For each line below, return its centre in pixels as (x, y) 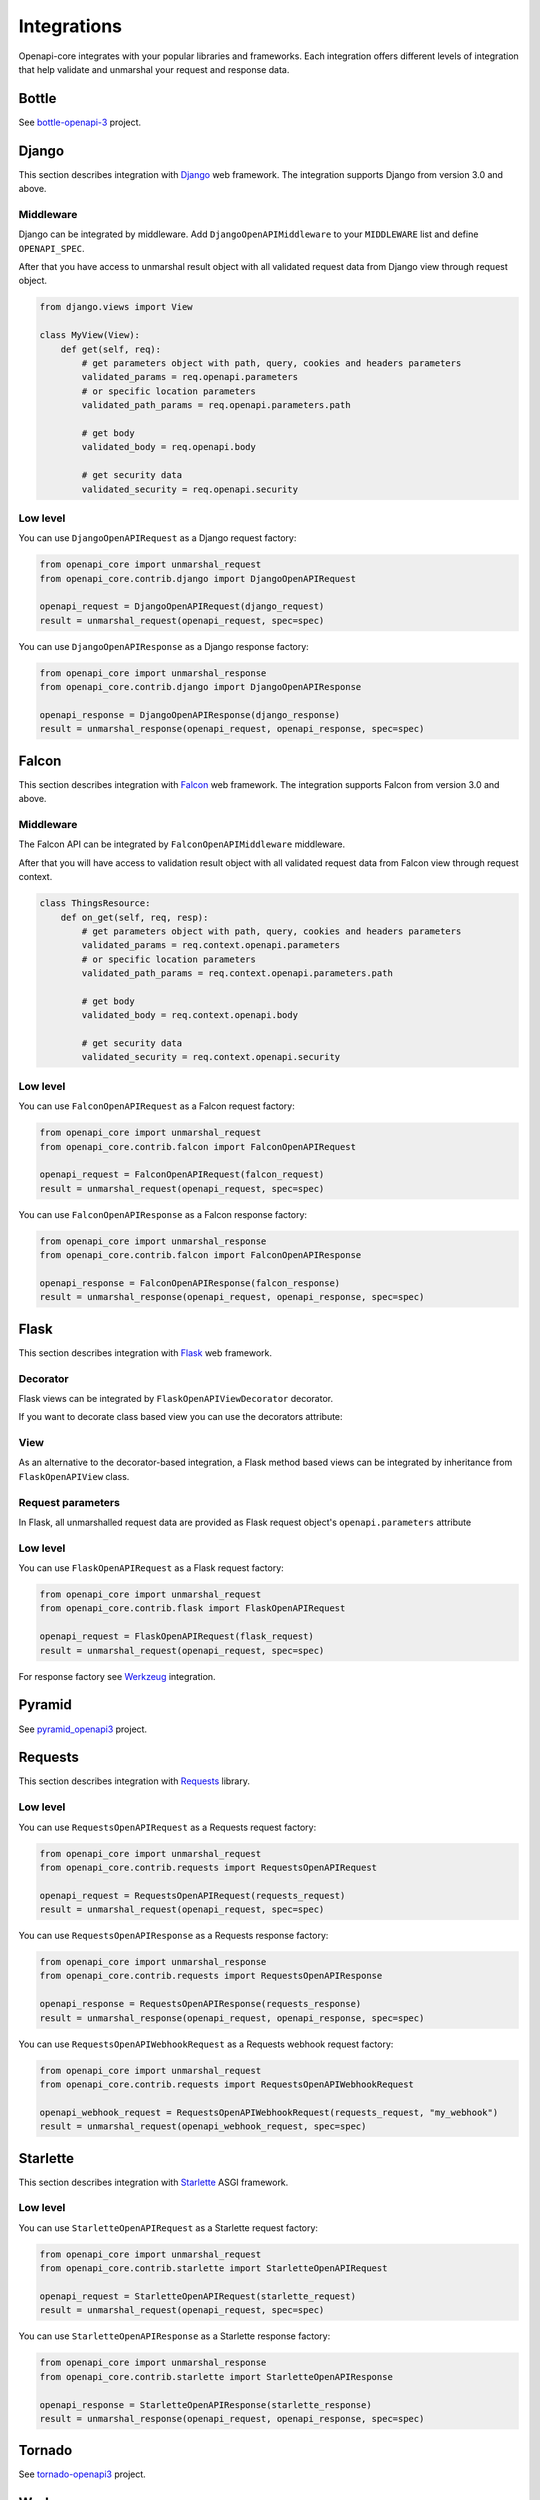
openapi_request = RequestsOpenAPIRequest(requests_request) (192, 1895)
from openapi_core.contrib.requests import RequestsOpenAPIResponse (211, 1976)
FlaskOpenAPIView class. (74, 1476)
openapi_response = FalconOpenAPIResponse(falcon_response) (190, 1283)
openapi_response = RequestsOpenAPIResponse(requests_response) (200, 2004)
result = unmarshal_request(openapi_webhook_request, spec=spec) (203, 2126)
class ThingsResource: (95, 903)
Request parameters (69, 1502)
